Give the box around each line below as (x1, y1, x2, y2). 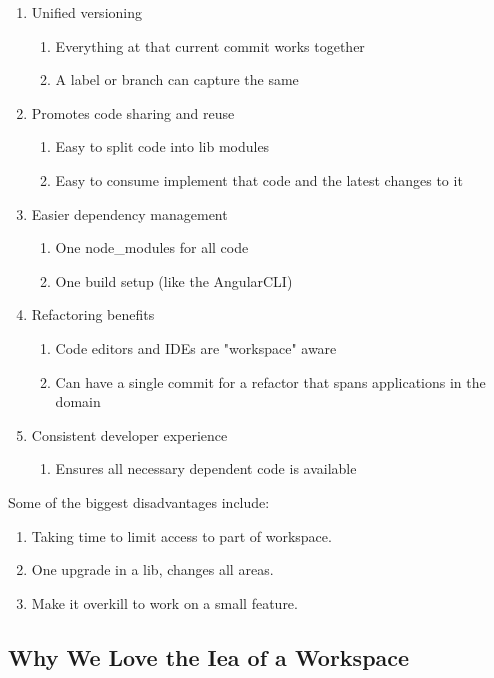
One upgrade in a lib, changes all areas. (31, 559, 274, 580)
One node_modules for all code (55, 237, 249, 258)
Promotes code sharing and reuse (31, 102, 235, 123)
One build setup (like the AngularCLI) (55, 270, 293, 291)
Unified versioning (31, 2, 142, 22)
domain (55, 391, 101, 412)
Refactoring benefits (31, 304, 155, 325)
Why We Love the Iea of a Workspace (8, 641, 410, 672)
